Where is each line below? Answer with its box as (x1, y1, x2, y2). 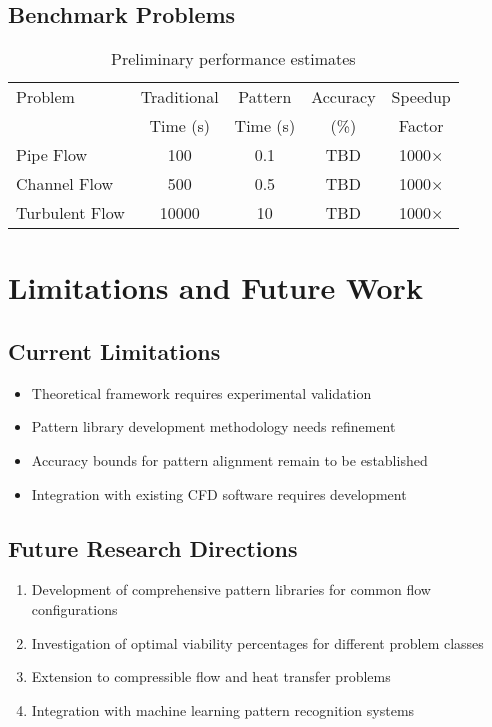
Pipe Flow (16, 143, 88, 167)
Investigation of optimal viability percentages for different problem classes (31, 632, 484, 653)
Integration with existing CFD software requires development (31, 483, 407, 504)
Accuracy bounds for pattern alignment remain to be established (31, 449, 428, 470)
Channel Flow (16, 172, 114, 196)
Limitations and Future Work (8, 267, 423, 308)
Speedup (391, 85, 451, 109)
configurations (31, 598, 118, 619)
